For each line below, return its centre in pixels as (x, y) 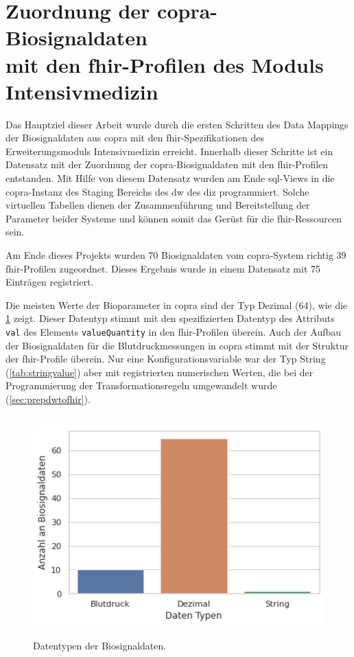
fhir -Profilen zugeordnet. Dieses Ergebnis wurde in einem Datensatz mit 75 (163, 268)
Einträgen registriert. (50, 282)
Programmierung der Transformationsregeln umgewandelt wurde (141, 385)
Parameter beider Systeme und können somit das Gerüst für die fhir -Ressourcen (174, 218)
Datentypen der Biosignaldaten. (100, 646)
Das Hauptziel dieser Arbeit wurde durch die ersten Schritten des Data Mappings (177, 124)
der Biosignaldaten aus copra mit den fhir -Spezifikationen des (135, 138)
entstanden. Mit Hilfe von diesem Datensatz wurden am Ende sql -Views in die (170, 178)
